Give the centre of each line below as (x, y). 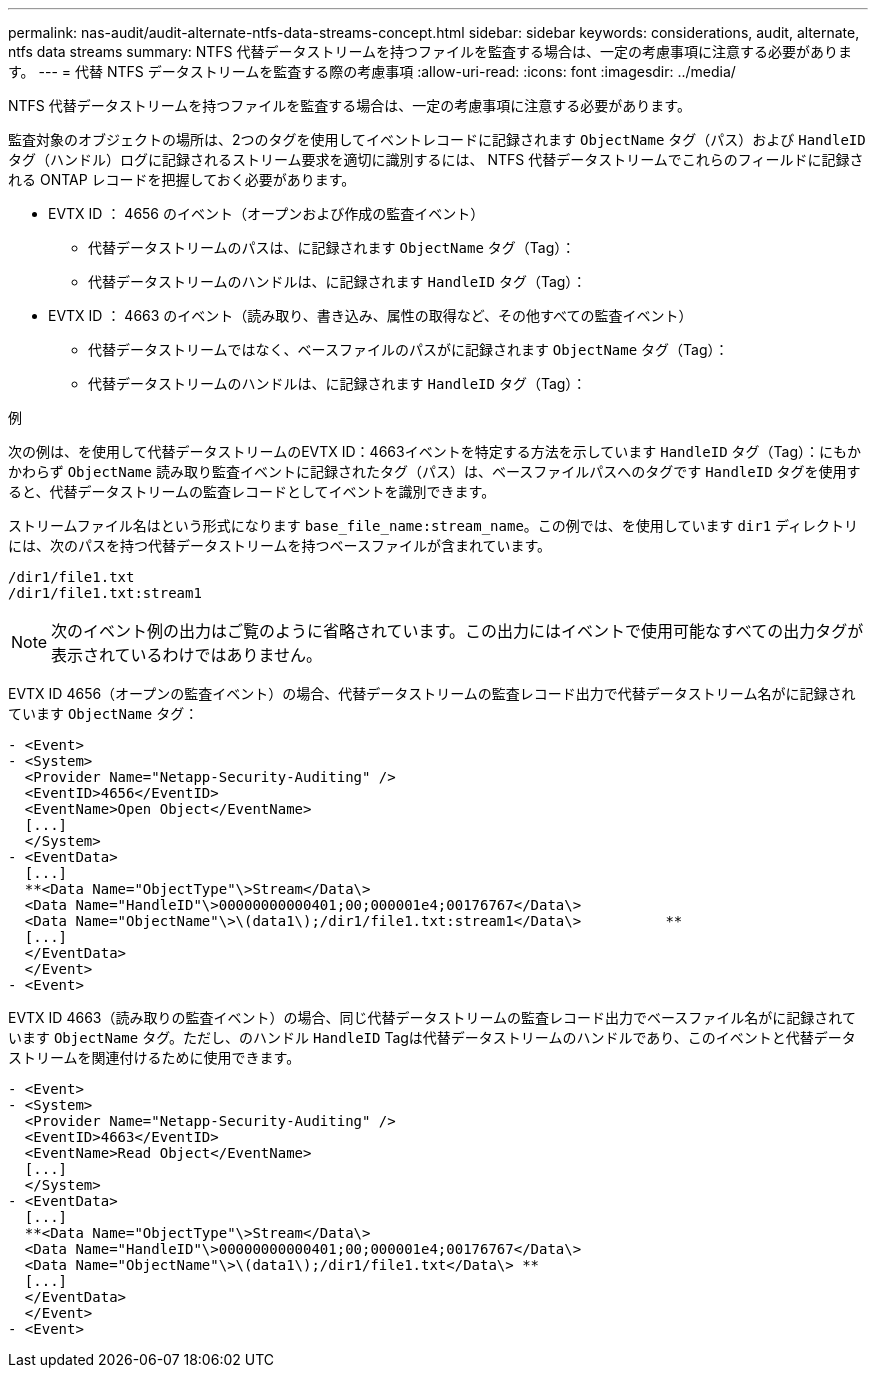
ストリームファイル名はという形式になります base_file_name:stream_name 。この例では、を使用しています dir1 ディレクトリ (433, 525)
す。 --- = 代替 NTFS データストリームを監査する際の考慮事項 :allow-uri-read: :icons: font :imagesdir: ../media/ (372, 71)
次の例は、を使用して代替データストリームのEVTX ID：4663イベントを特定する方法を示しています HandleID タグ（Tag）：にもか (435, 451)
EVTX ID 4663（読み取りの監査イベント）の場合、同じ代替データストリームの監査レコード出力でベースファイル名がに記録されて (432, 1017)
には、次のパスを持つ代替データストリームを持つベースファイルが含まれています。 (280, 545)
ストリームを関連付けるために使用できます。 (154, 1057)
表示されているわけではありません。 (187, 655)
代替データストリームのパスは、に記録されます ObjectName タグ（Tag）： (332, 247)
